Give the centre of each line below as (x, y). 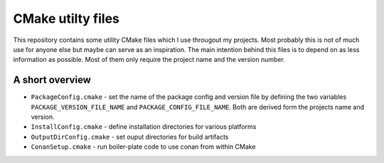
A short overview (52, 80)
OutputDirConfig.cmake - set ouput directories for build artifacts (130, 137)
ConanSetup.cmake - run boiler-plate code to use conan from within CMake (143, 147)
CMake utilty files (66, 19)
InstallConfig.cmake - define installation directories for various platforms (144, 127)
